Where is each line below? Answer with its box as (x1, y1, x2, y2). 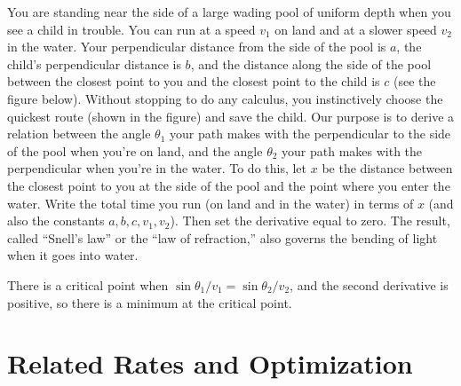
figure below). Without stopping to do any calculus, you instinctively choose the (7, 89, 443, 107)
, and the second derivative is (290, 275, 449, 294)
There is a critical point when (7, 275, 169, 294)
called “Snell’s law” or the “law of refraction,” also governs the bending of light (7, 228, 438, 247)
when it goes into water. (7, 246, 139, 264)
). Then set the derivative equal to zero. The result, (170, 211, 450, 230)
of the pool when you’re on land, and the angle (7, 141, 263, 160)
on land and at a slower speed (274, 20, 437, 38)
